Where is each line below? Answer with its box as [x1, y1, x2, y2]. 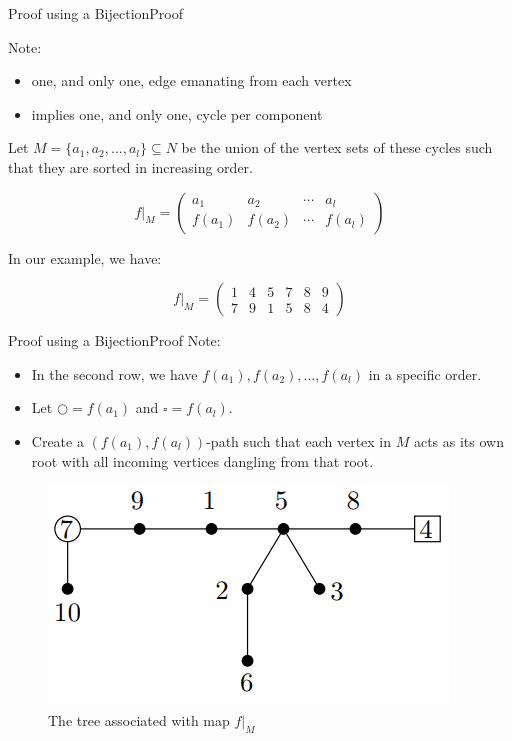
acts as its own [413, 430, 504, 451]
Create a [31, 430, 84, 451]
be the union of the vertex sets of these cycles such [181, 137, 493, 158]
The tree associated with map [48, 709, 230, 730]
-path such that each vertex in [206, 430, 392, 451]
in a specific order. [368, 363, 482, 384]
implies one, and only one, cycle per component [31, 103, 323, 124]
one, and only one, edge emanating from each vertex [31, 70, 352, 91]
